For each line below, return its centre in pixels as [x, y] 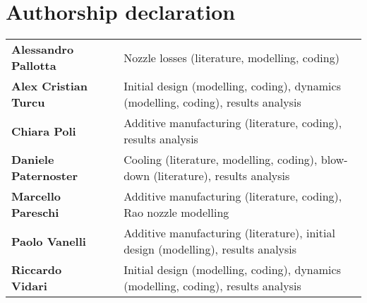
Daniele [33, 160]
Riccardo [37, 270]
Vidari [29, 286]
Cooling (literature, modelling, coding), [221, 160]
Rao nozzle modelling [176, 213]
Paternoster [45, 176]
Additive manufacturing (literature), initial [229, 233]
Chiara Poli [44, 131]
